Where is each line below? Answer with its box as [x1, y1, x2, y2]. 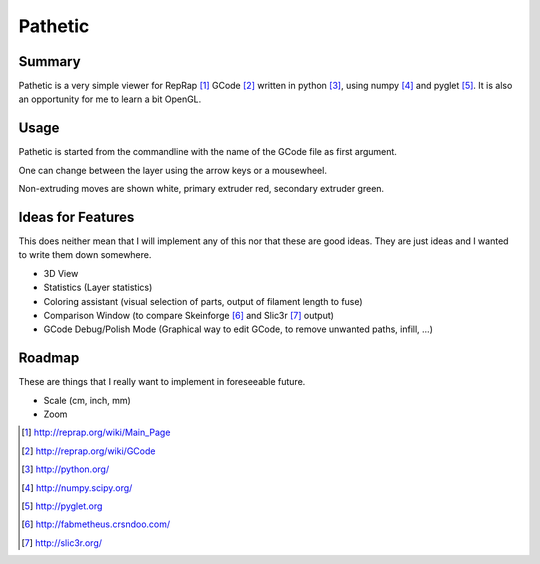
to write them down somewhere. [18, 249, 152, 261]
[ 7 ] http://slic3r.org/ [21, 536, 103, 549]
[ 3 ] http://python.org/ [21, 463, 110, 475]
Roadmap [18, 350, 80, 367]
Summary [18, 53, 81, 70]
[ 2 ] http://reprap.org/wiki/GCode [21, 445, 156, 457]
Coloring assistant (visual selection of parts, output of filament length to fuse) [43, 295, 364, 307]
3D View [43, 267, 79, 279]
